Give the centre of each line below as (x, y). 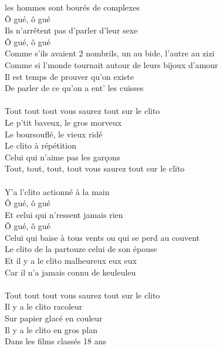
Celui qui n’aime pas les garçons (62, 157)
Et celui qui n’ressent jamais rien (64, 214)
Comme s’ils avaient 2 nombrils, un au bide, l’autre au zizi (110, 53)
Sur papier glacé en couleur (54, 318)
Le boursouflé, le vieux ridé (54, 134)
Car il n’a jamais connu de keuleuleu (70, 272)
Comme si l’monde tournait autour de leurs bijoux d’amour (112, 64)
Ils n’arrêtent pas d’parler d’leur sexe (71, 30)
